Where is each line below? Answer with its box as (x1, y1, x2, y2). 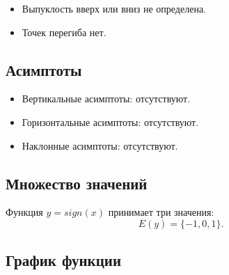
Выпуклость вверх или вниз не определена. (22, 1, 207, 15)
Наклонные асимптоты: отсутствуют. (22, 138, 178, 152)
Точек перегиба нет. (22, 24, 106, 39)
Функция (6, 205, 43, 219)
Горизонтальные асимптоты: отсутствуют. (22, 114, 199, 129)
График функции (6, 249, 121, 271)
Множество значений (6, 172, 148, 194)
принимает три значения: (108, 205, 214, 219)
